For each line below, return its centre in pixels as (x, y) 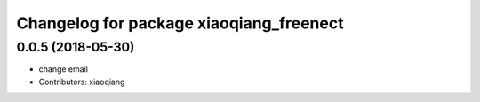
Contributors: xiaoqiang (82, 82)
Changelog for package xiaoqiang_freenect (180, 23)
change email (64, 69)
